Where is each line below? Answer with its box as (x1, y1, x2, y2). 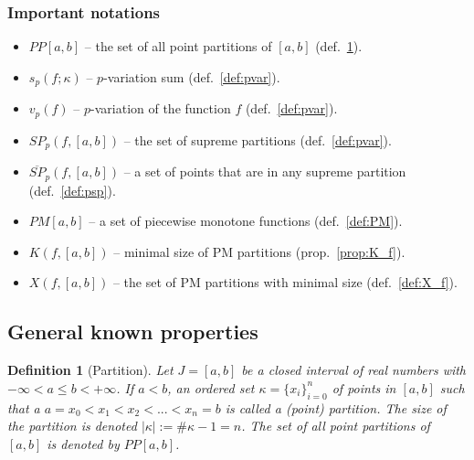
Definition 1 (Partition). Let (7, 360, 174, 380)
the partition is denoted (7, 416, 137, 435)
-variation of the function (90, 99, 231, 118)
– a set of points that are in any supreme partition (123, 162, 406, 181)
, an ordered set (167, 378, 255, 397)
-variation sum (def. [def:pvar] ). (103, 67, 280, 86)
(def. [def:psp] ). (28, 180, 116, 199)
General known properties (7, 317, 258, 346)
